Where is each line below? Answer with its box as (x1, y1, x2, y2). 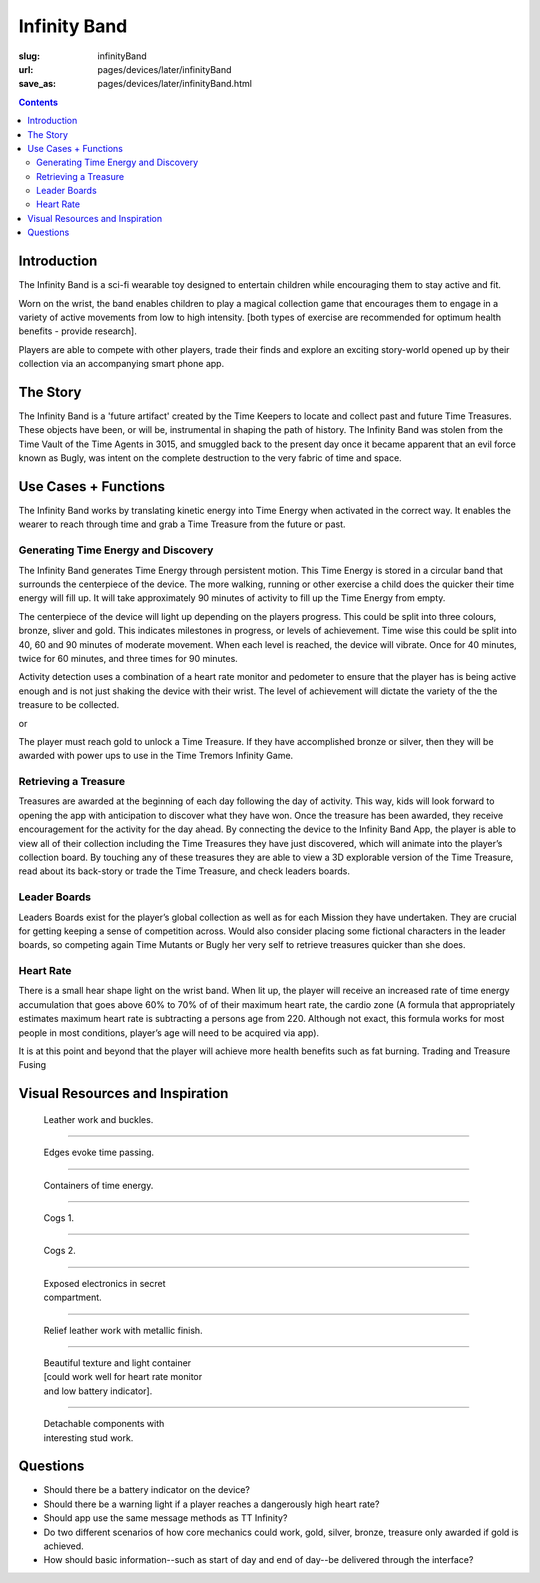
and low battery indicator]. (43, 1385, 153, 1397)
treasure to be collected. (18, 699, 120, 711)
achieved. (43, 1540, 84, 1552)
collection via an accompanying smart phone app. (18, 358, 225, 370)
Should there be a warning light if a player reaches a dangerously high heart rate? (43, 1498, 380, 1510)
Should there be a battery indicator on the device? (43, 1484, 250, 1496)
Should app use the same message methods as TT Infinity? (43, 1512, 288, 1524)
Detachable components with (43, 1418, 165, 1430)
